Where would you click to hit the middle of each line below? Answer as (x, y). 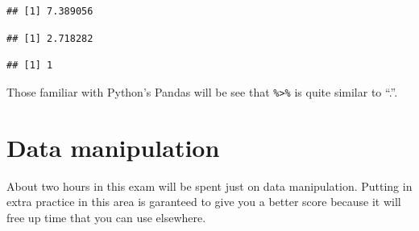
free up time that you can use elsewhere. (106, 217)
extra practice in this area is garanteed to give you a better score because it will (204, 202)
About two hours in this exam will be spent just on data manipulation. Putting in (209, 186)
